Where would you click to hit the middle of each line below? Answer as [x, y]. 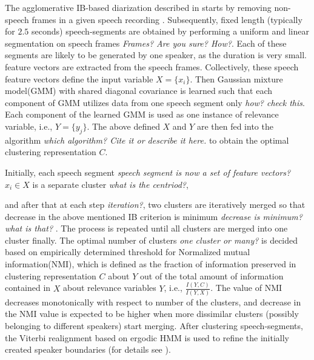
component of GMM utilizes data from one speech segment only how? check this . [155, 102]
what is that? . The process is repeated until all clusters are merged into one [146, 228]
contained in [28, 288]
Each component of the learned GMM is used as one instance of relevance [142, 114]
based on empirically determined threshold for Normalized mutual [128, 252]
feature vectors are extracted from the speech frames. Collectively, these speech [152, 66]
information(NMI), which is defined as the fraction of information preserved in [151, 264]
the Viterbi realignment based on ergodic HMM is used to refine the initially [147, 337]
